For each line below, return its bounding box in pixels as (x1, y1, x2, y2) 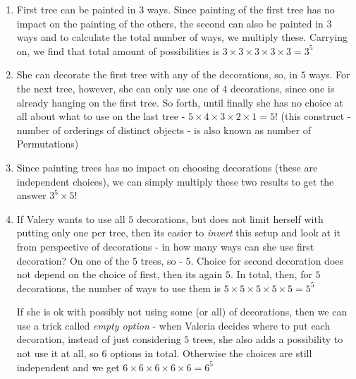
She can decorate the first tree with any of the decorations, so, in (16, 67, 297, 82)
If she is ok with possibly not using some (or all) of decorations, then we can (16, 304, 348, 319)
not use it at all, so (16, 346, 99, 361)
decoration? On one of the (16, 253, 130, 267)
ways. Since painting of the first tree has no (147, 2, 335, 16)
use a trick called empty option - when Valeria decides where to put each (16, 318, 331, 332)
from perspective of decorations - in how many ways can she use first (16, 239, 314, 253)
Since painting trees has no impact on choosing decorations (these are (16, 160, 318, 174)
